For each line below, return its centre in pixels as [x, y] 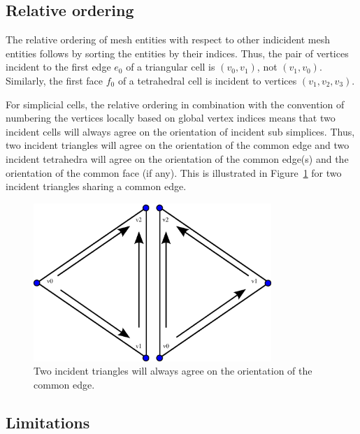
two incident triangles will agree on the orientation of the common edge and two [178, 145]
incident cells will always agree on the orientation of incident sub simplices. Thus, [180, 131]
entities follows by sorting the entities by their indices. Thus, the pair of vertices [177, 53]
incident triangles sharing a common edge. [96, 186]
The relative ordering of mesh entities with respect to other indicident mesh [168, 39]
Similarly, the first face [55, 80]
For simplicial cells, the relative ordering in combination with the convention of [175, 104]
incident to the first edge [58, 67]
